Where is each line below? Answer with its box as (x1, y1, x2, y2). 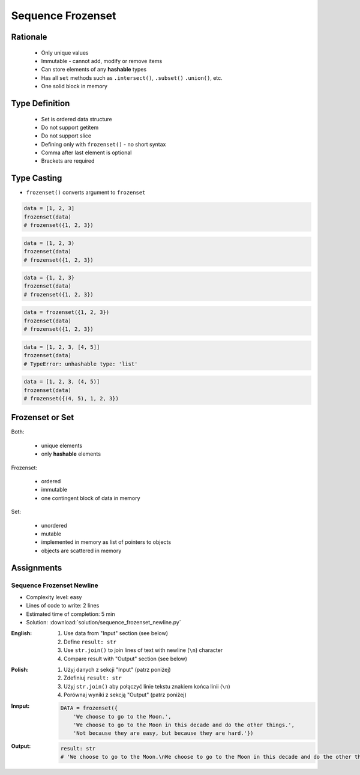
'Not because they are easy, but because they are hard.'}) (73, 730, 254, 737)
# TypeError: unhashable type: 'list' (23, 360, 138, 367)
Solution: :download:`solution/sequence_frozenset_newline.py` (26, 619, 181, 626)
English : (11, 630, 32, 637)
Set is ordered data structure (41, 115, 112, 122)
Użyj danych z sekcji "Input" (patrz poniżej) (64, 666, 171, 674)
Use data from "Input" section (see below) (64, 630, 168, 637)
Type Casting (11, 173, 62, 183)
